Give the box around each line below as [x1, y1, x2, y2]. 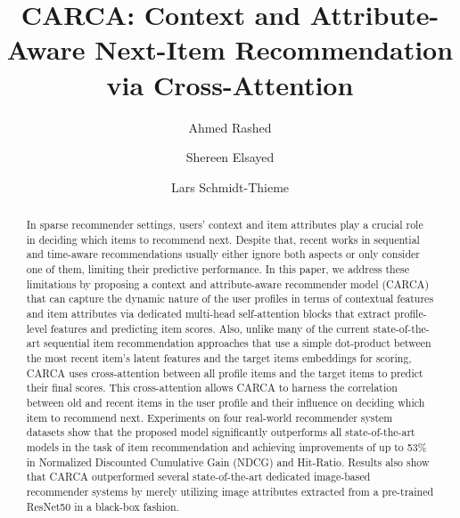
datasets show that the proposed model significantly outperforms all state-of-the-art [26, 425, 415, 440]
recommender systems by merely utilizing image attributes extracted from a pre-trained [26, 483, 434, 498]
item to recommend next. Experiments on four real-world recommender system [26, 409, 393, 425]
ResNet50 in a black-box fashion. [26, 498, 179, 514]
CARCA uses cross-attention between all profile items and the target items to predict [26, 365, 423, 380]
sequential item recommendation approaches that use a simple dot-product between [43, 336, 431, 351]
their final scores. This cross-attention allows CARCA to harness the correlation [26, 380, 398, 395]
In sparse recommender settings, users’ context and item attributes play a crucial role [26, 217, 423, 232]
